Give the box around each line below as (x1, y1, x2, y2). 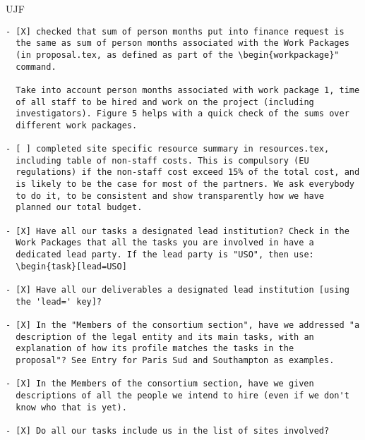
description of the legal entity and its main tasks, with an (16, 331, 314, 342)
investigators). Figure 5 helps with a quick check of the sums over (16, 109, 349, 119)
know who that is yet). (16, 402, 127, 412)
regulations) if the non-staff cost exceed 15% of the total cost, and (16, 167, 360, 178)
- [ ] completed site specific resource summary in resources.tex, (6, 144, 330, 154)
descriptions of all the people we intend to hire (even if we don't (16, 390, 349, 401)
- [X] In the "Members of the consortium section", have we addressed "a (6, 320, 360, 330)
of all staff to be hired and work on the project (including (16, 97, 314, 107)
